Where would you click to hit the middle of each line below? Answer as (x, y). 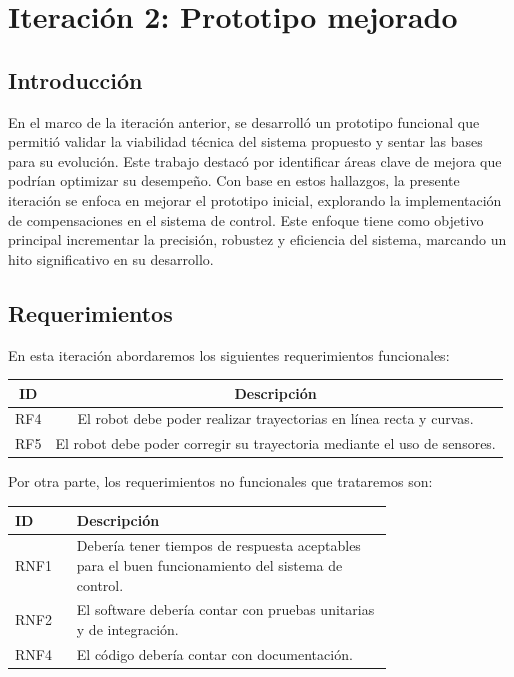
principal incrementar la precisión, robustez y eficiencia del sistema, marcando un (257, 239)
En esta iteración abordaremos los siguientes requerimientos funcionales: (229, 354)
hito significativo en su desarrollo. (111, 258)
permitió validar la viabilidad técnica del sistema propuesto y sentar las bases (245, 141)
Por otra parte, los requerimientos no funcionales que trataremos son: (220, 481)
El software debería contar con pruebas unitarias (225, 609)
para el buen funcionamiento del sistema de (209, 564)
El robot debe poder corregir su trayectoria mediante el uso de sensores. (275, 443)
